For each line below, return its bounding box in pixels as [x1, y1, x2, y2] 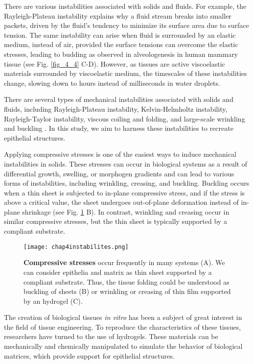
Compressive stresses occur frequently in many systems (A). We [23, 257, 225, 267]
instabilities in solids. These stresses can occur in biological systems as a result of [4, 158, 247, 169]
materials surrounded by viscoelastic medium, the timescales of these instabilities [4, 68, 247, 78]
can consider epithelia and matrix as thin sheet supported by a [23, 267, 212, 277]
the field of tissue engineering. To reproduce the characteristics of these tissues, [4, 321, 241, 332]
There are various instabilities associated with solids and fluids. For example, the [4, 1, 247, 11]
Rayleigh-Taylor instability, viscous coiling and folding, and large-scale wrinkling [4, 113, 245, 123]
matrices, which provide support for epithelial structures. [4, 350, 175, 361]
